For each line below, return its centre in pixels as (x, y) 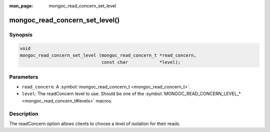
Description (24, 113)
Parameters (24, 76)
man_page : (21, 6)
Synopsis (21, 34)
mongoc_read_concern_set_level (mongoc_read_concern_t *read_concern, (108, 55)
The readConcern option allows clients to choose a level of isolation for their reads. (95, 123)
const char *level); (141, 62)
